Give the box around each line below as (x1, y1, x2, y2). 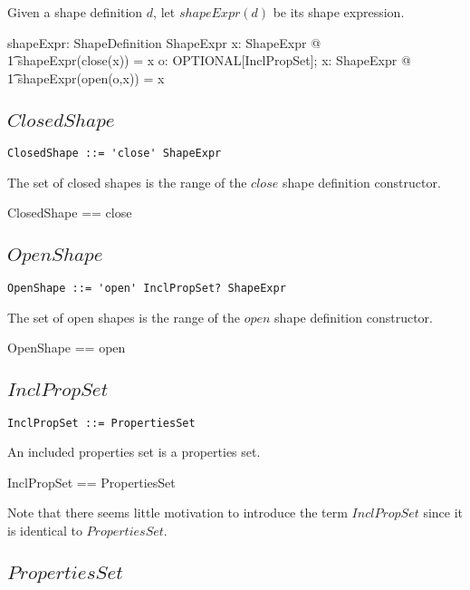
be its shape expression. (273, 3, 405, 21)
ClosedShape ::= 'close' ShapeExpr (7, 147, 222, 160)
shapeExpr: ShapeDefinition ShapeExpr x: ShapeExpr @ (7, 33, 321, 52)
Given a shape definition (7, 3, 143, 21)
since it (423, 503, 464, 522)
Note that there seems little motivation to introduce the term (7, 503, 348, 522)
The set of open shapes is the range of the (7, 307, 240, 326)
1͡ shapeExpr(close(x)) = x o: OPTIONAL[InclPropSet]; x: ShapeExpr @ (7, 51, 411, 70)
